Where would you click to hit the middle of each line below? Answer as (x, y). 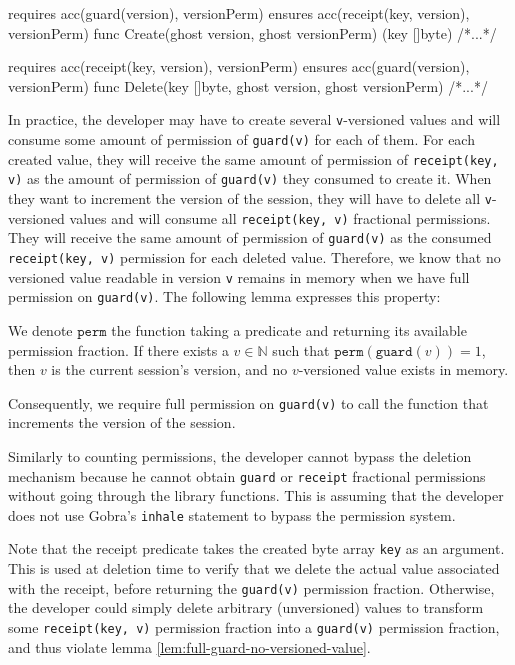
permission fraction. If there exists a (118, 349)
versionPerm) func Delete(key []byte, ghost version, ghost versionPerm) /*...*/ (248, 85)
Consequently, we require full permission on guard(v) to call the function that (248, 402)
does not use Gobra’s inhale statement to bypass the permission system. (232, 514)
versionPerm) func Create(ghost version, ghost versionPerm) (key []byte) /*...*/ (252, 32)
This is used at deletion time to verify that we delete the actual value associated (254, 568)
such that (301, 349)
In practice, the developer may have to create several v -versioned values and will (254, 119)
